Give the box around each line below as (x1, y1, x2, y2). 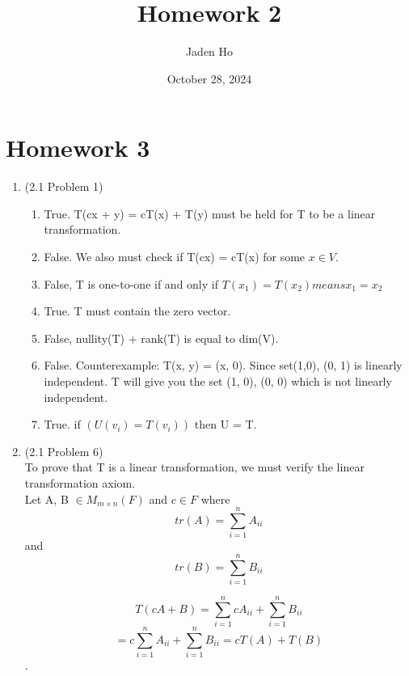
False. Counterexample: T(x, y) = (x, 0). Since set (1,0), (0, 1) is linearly (44, 357, 403, 374)
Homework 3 (6, 131, 150, 164)
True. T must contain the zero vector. (44, 302, 231, 319)
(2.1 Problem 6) (24, 442, 103, 459)
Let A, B (24, 490, 69, 507)
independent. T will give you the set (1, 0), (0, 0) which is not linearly (44, 373, 392, 389)
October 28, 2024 (167, 70, 252, 87)
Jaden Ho (185, 43, 234, 60)
